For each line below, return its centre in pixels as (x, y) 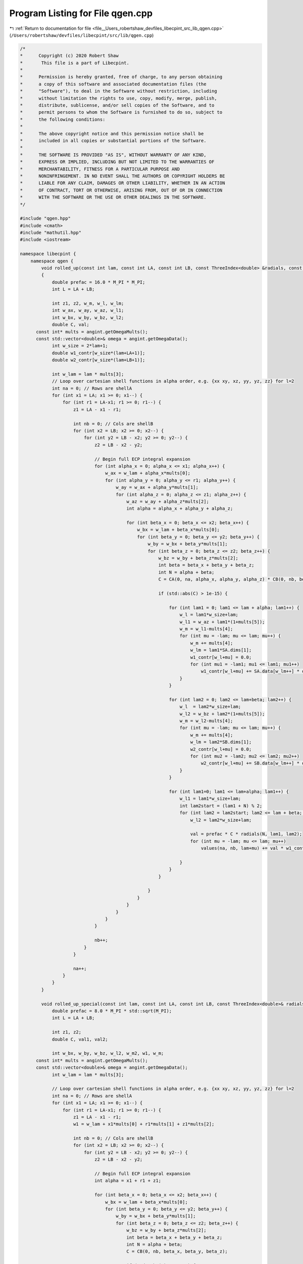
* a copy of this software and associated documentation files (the (113, 84)
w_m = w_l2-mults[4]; (206, 721)
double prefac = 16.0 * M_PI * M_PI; (98, 282)
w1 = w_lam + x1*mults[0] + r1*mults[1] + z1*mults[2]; (144, 1124)
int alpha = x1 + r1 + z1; (128, 1181)
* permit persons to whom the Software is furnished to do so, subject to (121, 112)
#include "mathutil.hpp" (51, 233)
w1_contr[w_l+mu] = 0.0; (221, 657)
